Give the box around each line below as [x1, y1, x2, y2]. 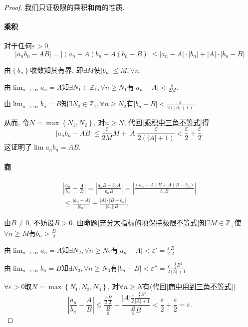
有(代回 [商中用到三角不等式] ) [142, 281, 236, 292]
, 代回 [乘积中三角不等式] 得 [124, 117, 209, 127]
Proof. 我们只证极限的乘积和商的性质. [4, 2, 125, 12]
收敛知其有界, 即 [29, 64, 83, 75]
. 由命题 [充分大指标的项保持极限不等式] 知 [72, 217, 207, 228]
